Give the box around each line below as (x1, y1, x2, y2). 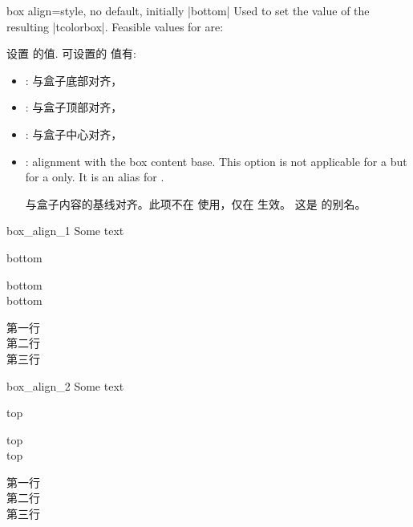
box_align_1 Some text (6, 222, 124, 239)
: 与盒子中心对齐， (25, 125, 123, 142)
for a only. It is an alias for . (25, 168, 164, 185)
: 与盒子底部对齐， (25, 71, 123, 88)
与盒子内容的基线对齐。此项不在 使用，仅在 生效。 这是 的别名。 (25, 195, 366, 212)
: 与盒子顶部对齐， (25, 99, 123, 116)
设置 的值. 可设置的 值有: (6, 45, 136, 62)
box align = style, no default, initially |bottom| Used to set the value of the (6, 2, 370, 18)
